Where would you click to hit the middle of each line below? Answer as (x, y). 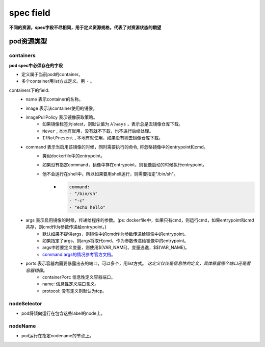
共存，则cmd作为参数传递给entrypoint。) (66, 227)
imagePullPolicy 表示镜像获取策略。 (62, 117)
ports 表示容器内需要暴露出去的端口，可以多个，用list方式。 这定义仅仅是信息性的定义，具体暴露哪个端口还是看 (138, 263)
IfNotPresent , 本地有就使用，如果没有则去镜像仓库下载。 (103, 138)
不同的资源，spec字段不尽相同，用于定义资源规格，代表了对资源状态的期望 (85, 27)
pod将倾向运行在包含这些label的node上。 (63, 313)
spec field (30, 13)
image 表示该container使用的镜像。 (62, 108)
